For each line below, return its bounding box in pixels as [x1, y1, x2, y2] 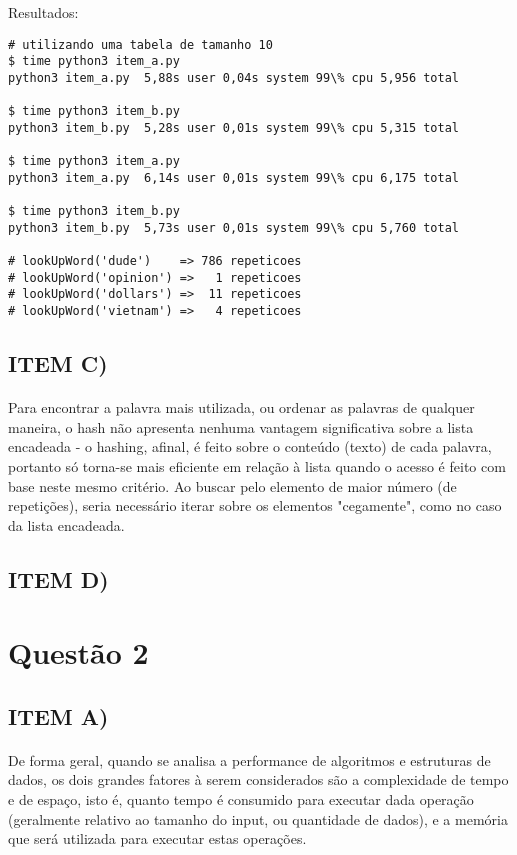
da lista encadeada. [8, 514, 125, 535]
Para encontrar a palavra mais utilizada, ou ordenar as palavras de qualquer [8, 397, 475, 418]
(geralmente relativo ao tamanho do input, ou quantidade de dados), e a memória [8, 808, 508, 829]
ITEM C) [8, 348, 108, 379]
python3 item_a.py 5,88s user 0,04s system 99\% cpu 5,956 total [8, 70, 460, 85]
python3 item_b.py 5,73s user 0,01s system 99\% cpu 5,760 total [8, 220, 460, 235]
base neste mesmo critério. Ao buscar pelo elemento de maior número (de [8, 475, 457, 496]
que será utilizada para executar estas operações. [8, 828, 307, 849]
